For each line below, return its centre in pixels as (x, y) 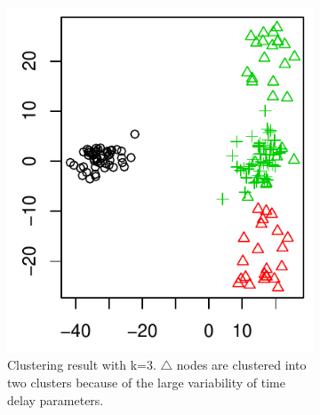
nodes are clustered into (241, 365)
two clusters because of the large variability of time (146, 382)
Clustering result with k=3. (82, 365)
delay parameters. (56, 399)
